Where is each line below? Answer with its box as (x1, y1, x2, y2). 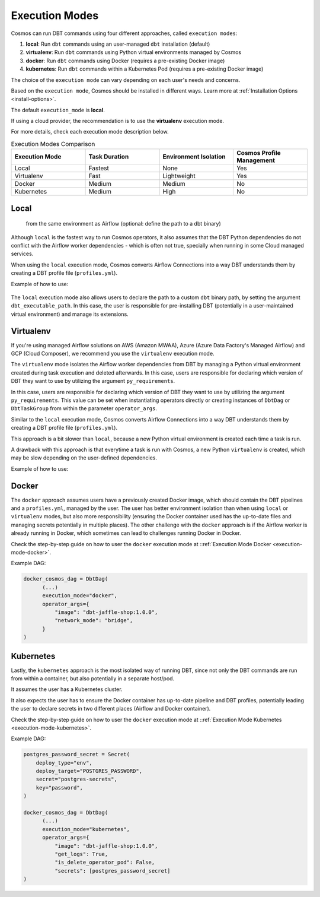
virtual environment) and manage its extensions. (11, 310, 129, 318)
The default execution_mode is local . (11, 106, 105, 113)
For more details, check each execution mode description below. (11, 128, 169, 135)
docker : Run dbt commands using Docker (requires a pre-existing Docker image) (25, 57, 225, 64)
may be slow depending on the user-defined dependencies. (11, 454, 157, 461)
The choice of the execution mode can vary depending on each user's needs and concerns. (11, 76, 241, 83)
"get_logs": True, (54, 851, 108, 857)
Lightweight (162, 172, 196, 180)
